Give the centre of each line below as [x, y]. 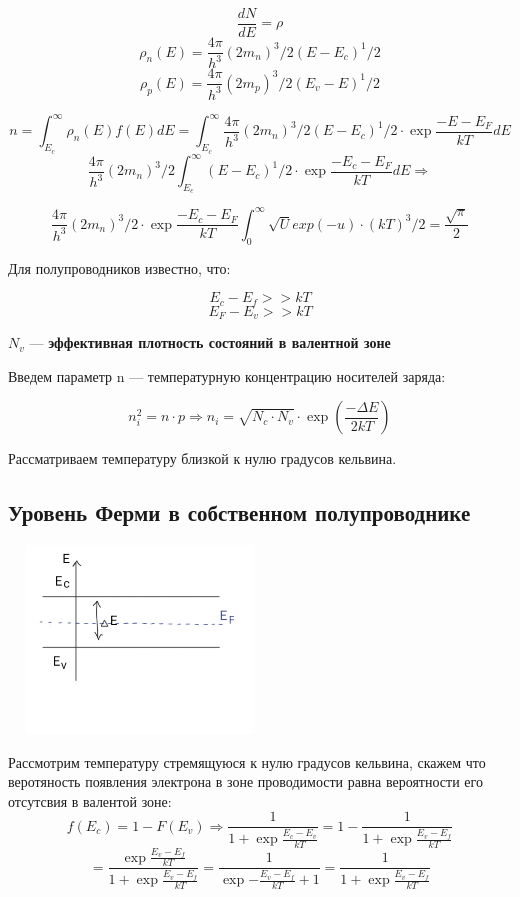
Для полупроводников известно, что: [119, 267]
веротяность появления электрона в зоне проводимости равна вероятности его [245, 781]
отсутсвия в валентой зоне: [90, 800]
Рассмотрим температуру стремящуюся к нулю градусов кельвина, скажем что [247, 761]
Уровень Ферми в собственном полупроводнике [239, 512]
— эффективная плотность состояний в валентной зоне [210, 342]
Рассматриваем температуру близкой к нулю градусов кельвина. [202, 458]
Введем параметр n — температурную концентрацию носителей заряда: [227, 375]
